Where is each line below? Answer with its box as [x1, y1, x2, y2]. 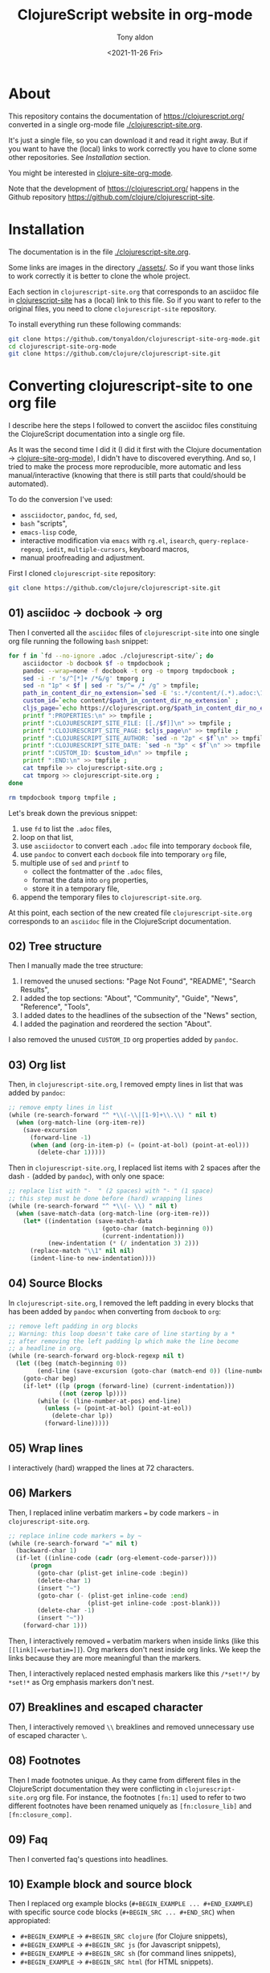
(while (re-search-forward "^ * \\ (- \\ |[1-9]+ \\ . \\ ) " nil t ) [8, 1111, 218, 1119]
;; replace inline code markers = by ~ [8, 1531, 142, 1540]
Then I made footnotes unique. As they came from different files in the [8, 1775, 241, 1785]
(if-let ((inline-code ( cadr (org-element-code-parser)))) [15, 1555, 218, 1563]
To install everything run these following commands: [8, 319, 182, 329]
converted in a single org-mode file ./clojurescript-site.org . [8, 119, 202, 130]
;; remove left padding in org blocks [8, 1322, 138, 1330]
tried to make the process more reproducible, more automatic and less [8, 462, 242, 472]
